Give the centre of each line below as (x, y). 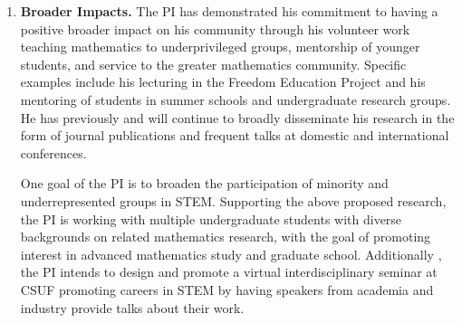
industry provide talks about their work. (132, 307)
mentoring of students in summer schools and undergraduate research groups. (236, 99)
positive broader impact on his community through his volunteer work (215, 28)
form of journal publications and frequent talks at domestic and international (235, 135)
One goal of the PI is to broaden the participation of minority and (204, 183)
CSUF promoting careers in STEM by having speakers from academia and (227, 289)
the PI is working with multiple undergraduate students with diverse (211, 218)
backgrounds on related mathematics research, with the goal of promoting (226, 237)
